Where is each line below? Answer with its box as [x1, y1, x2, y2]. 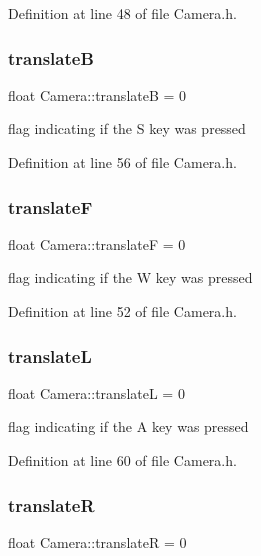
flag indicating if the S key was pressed [8, 118, 246, 139]
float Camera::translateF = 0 [8, 233, 186, 254]
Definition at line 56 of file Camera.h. [8, 152, 237, 172]
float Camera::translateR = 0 [8, 531, 187, 552]
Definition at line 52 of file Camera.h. [8, 301, 237, 321]
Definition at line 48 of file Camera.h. [8, 3, 237, 23]
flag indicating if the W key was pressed [8, 267, 253, 288]
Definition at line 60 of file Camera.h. [8, 450, 237, 470]
